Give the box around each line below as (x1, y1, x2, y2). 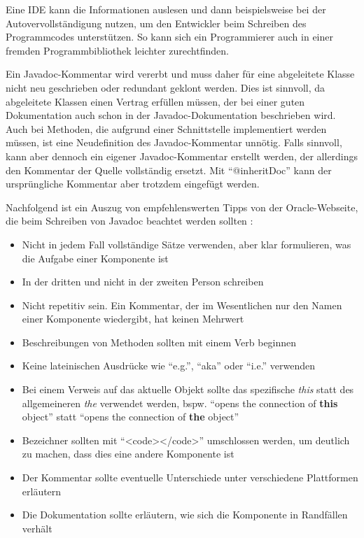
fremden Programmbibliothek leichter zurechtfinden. (6, 43, 229, 57)
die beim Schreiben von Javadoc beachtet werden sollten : (6, 213, 253, 228)
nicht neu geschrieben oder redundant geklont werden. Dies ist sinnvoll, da (6, 80, 325, 94)
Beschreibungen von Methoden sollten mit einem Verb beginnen (22, 334, 297, 349)
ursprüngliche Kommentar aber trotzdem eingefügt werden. (6, 176, 260, 191)
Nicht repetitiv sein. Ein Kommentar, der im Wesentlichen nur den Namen (22, 297, 342, 312)
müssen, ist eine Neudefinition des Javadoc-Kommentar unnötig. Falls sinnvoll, (6, 135, 342, 150)
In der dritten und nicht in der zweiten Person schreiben (22, 274, 264, 289)
